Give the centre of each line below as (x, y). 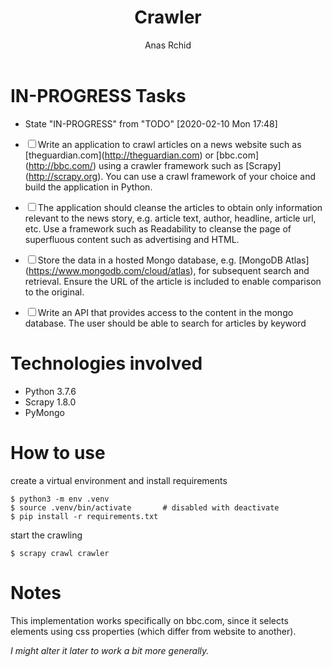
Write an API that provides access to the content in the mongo (165, 312)
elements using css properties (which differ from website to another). (153, 631)
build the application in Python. (88, 187)
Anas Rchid (168, 45)
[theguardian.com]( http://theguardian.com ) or (119, 155)
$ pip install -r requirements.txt (84, 516)
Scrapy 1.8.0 (50, 402)
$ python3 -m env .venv (60, 499)
